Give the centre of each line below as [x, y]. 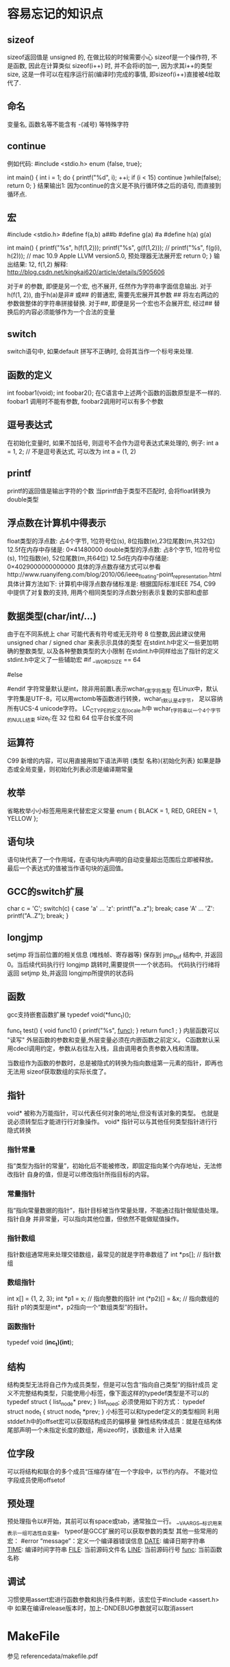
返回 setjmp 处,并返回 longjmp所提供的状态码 [71, 973]
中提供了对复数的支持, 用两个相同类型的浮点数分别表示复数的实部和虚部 [108, 593]
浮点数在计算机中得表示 [56, 523]
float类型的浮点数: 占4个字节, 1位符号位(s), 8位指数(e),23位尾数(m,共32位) [111, 541]
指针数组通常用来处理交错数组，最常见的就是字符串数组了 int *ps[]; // [104, 1255]
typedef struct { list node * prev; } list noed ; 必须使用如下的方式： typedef [106, 1403]
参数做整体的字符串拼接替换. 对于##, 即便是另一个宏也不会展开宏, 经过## [110, 304]
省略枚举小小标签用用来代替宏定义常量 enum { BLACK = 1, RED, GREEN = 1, [113, 811]
